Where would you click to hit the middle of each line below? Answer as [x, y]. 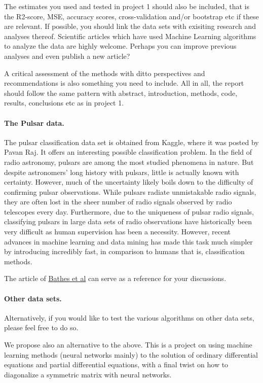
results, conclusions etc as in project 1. [64, 103]
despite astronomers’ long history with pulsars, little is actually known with [122, 172]
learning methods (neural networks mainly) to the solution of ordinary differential [131, 354]
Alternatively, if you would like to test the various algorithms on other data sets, [129, 317]
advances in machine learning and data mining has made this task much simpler [128, 241]
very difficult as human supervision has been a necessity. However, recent [118, 232]
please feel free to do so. [41, 327]
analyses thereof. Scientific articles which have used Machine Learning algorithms [130, 36]
